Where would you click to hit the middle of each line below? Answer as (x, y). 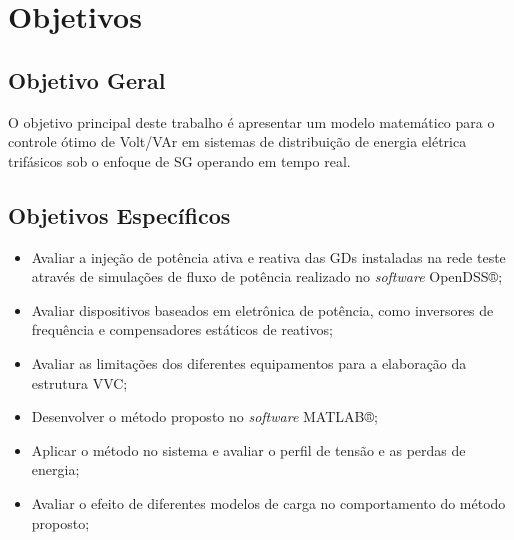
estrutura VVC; (79, 382)
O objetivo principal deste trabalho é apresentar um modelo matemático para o (251, 121)
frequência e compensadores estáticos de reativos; (182, 329)
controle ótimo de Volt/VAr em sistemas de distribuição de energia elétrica (237, 141)
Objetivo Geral (87, 79)
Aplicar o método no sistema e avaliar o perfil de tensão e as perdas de (248, 449)
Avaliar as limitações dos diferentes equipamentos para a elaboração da (249, 362)
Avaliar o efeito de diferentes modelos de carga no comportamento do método (268, 502)
